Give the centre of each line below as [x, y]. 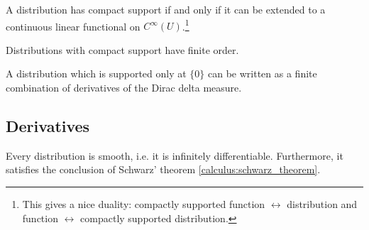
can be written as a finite [263, 73]
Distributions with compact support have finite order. [122, 49]
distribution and [322, 204]
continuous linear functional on [73, 26]
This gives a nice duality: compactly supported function [144, 204]
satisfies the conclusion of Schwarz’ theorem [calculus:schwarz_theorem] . [163, 169]
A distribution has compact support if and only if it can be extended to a [166, 9]
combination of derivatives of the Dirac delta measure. [124, 88]
